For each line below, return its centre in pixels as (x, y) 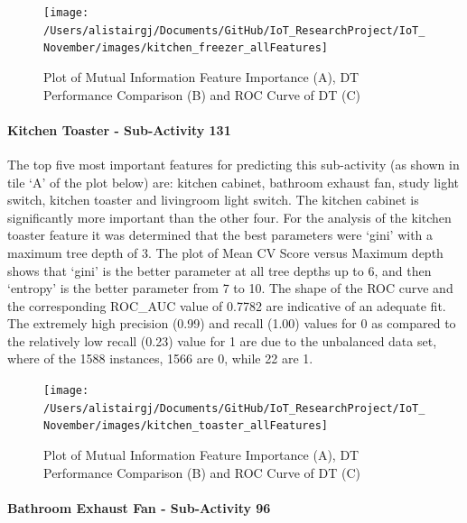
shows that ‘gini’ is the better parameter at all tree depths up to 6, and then (219, 270)
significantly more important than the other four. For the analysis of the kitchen (229, 217)
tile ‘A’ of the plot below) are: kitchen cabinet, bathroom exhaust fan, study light (233, 182)
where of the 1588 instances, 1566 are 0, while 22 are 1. (160, 358)
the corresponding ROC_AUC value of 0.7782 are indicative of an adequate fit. (227, 305)
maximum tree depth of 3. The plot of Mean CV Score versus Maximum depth (225, 252)
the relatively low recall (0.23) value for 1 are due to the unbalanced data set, (222, 340)
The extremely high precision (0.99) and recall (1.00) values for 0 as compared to (232, 323)
